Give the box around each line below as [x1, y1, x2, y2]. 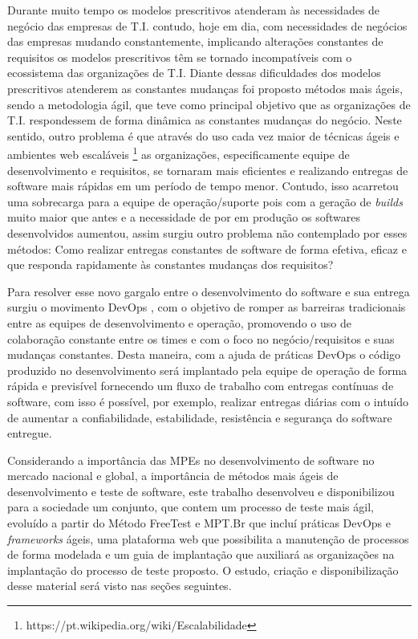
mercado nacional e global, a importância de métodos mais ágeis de [7, 467, 339, 484]
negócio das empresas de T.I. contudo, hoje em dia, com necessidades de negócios [7, 17, 408, 34]
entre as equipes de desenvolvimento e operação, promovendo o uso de [7, 314, 351, 331]
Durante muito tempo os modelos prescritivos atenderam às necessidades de [7, 2, 380, 18]
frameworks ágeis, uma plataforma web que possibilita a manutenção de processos [7, 530, 409, 547]
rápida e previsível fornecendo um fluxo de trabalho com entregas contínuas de [7, 377, 394, 394]
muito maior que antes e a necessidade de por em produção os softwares [7, 209, 360, 226]
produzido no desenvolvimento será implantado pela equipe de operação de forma [7, 361, 408, 378]
